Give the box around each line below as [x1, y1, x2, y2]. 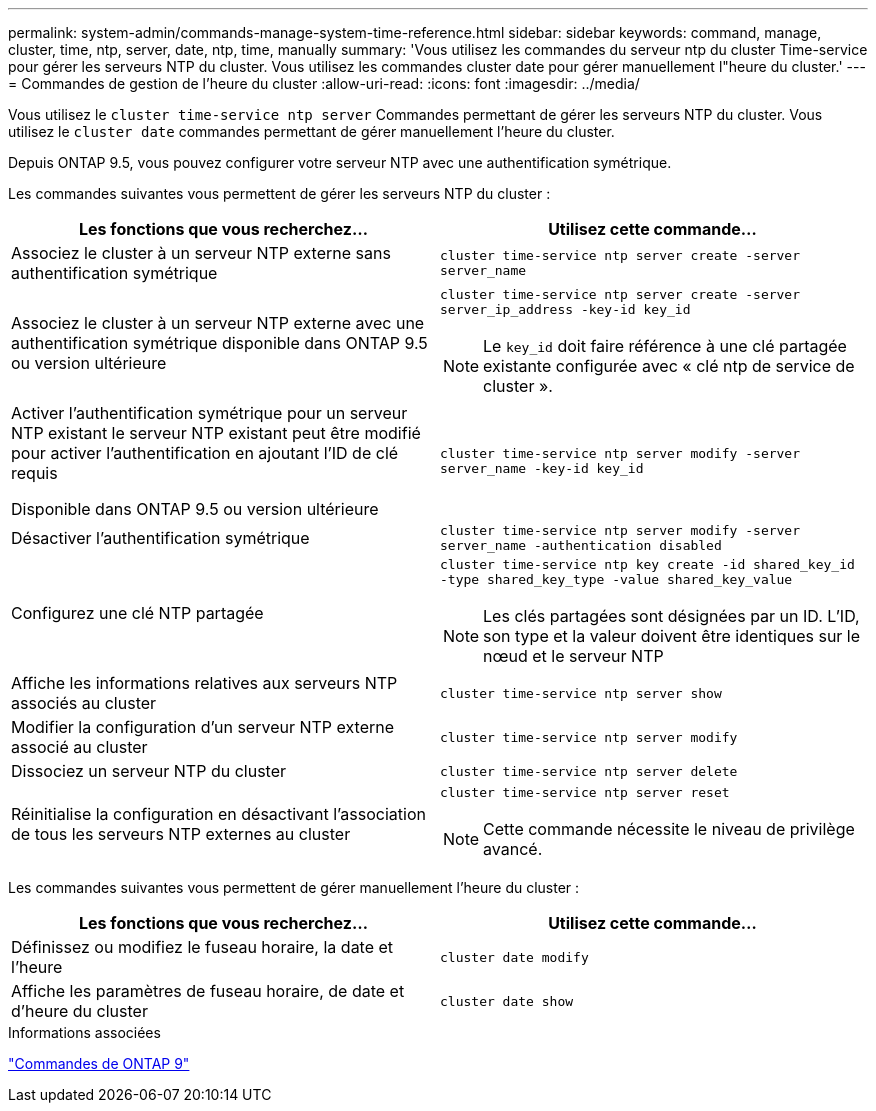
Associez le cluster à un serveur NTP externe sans [11, 243, 391, 263]
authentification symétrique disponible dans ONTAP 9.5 [11, 333, 428, 353]
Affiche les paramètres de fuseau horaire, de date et [11, 981, 405, 1001]
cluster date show [440, 993, 574, 1009]
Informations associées [8, 1024, 161, 1041]
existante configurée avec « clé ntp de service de [483, 356, 855, 376]
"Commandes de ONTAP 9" [8, 1055, 190, 1072]
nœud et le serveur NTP [483, 646, 664, 666]
